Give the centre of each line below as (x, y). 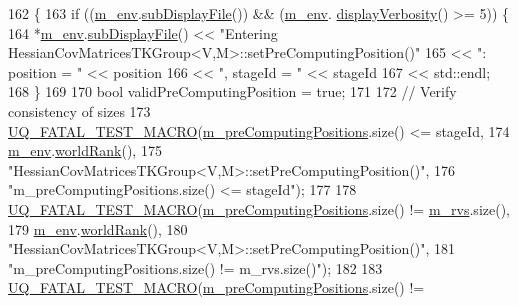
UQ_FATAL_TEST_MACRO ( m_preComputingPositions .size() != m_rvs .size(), (259, 208)
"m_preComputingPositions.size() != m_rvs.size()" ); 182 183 (195, 267)
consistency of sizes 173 (79, 110)
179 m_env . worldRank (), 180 (98, 228)
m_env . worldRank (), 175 (85, 150)
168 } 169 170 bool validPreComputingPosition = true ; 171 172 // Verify (232, 91)
